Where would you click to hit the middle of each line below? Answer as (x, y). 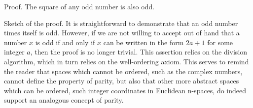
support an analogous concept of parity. (64, 100)
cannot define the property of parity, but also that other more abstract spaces (122, 81)
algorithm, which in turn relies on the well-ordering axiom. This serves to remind (126, 61)
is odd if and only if (65, 42)
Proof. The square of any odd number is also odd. (79, 6)
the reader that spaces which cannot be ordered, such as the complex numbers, (123, 71)
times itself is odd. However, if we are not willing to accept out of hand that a (122, 33)
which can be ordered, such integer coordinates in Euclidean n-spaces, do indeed (125, 90)
